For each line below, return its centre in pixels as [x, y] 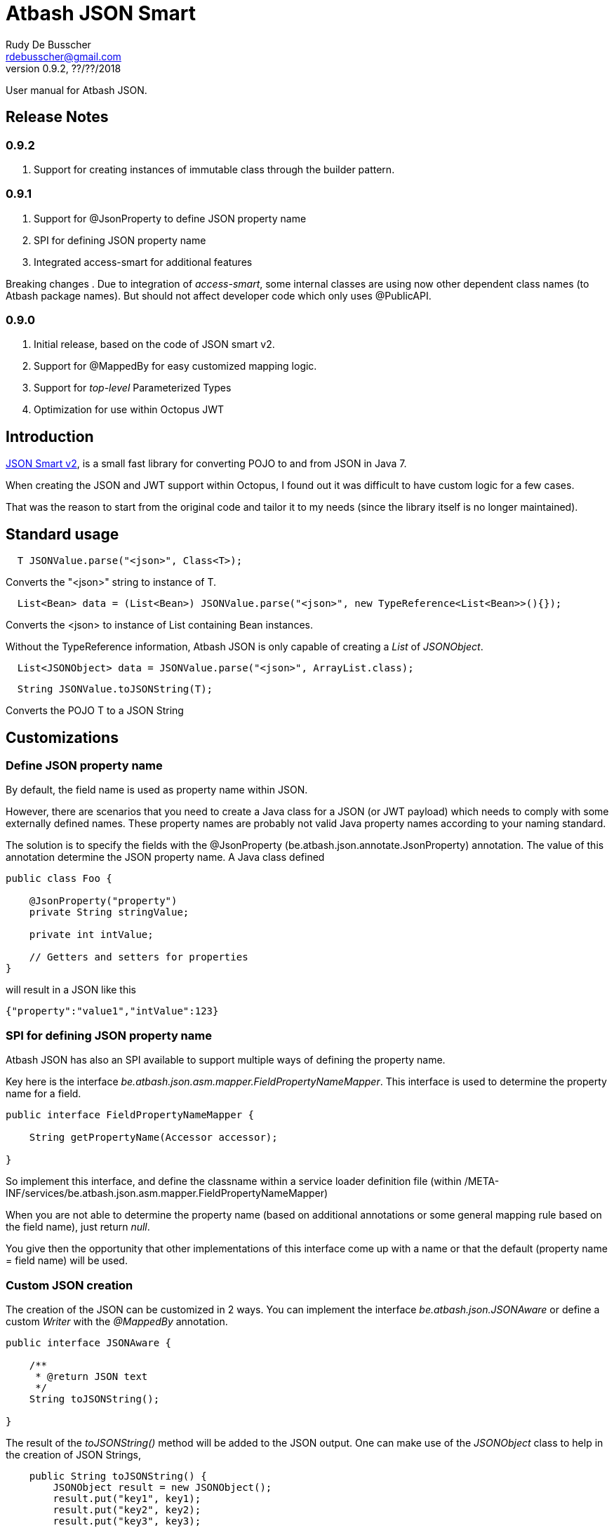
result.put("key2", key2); [127, 1509]
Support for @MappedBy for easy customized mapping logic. [175, 366]
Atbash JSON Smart [101, 13]
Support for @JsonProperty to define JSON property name [170, 218]
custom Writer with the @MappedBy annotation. [117, 1321]
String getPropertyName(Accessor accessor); [153, 1138]
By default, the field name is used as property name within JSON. [157, 790]
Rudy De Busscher [48, 44]
